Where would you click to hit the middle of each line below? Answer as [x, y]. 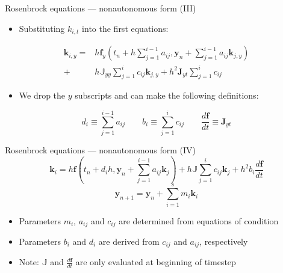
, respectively [224, 241]
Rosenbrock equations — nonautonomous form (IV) [101, 150]
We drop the [42, 95]
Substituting [42, 28]
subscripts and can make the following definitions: [167, 95]
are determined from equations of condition [199, 220]
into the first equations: [125, 28]
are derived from [129, 241]
